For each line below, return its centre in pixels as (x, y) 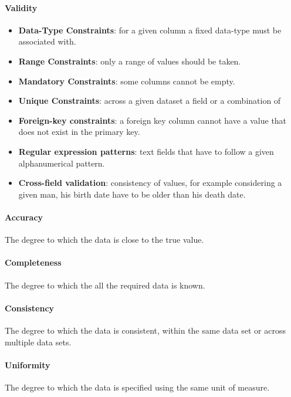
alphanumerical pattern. (62, 163)
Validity (21, 7)
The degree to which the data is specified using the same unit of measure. (137, 387)
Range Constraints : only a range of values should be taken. (130, 61)
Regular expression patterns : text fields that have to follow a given (146, 151)
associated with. (47, 41)
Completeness (33, 262)
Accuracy (24, 217)
